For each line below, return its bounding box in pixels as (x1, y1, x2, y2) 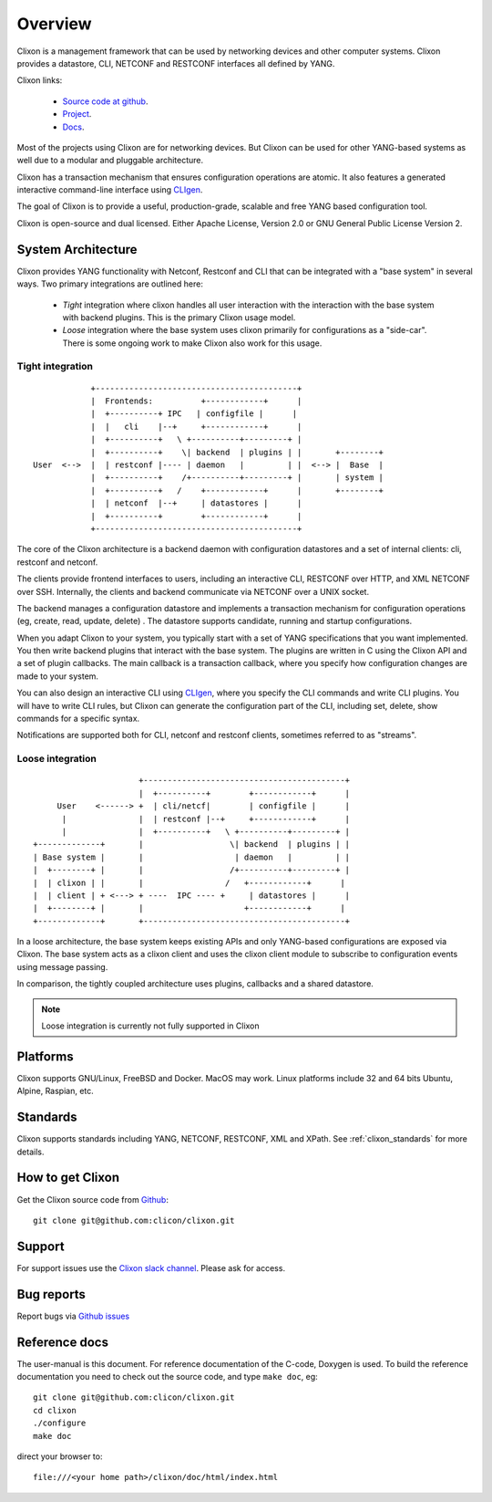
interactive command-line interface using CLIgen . (16, 184, 203, 195)
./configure (33, 1418, 87, 1428)
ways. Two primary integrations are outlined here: (16, 278, 204, 289)
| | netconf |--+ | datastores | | (90, 498, 302, 508)
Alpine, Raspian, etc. (16, 1086, 95, 1097)
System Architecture (16, 242, 138, 257)
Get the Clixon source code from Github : (16, 1194, 169, 1205)
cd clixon (33, 1405, 77, 1415)
